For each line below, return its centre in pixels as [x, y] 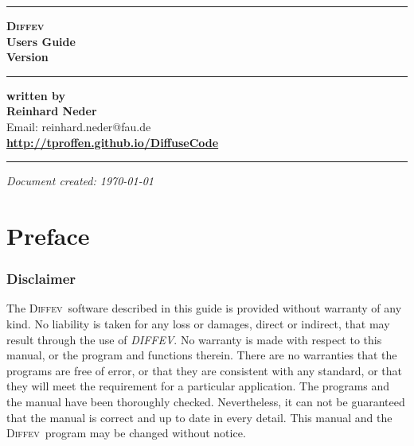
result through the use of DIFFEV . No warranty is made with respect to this [194, 339]
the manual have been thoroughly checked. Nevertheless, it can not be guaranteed [206, 401]
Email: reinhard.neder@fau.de [79, 126]
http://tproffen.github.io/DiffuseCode [113, 142]
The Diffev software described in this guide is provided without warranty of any [204, 308]
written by [36, 95]
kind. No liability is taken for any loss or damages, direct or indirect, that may [198, 323]
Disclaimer [41, 279]
